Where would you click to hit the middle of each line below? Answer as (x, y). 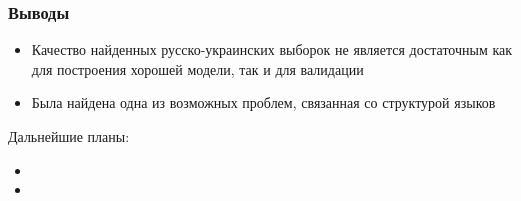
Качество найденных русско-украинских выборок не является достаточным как (272, 49)
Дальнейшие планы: (69, 136)
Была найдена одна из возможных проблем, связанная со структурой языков (263, 102)
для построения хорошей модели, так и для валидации (197, 68)
